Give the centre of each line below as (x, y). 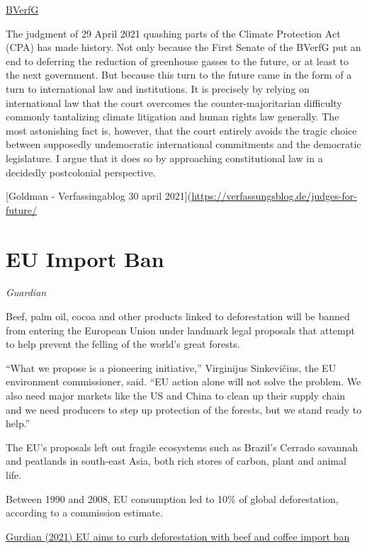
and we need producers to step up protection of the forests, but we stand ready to (184, 409)
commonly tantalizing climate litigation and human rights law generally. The (173, 117)
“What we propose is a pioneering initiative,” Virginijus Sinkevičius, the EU (171, 367)
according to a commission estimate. (84, 513)
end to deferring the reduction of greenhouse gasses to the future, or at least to (177, 61)
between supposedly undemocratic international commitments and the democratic (183, 144)
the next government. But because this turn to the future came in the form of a (179, 75)
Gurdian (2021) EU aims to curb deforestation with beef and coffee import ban (178, 536)
